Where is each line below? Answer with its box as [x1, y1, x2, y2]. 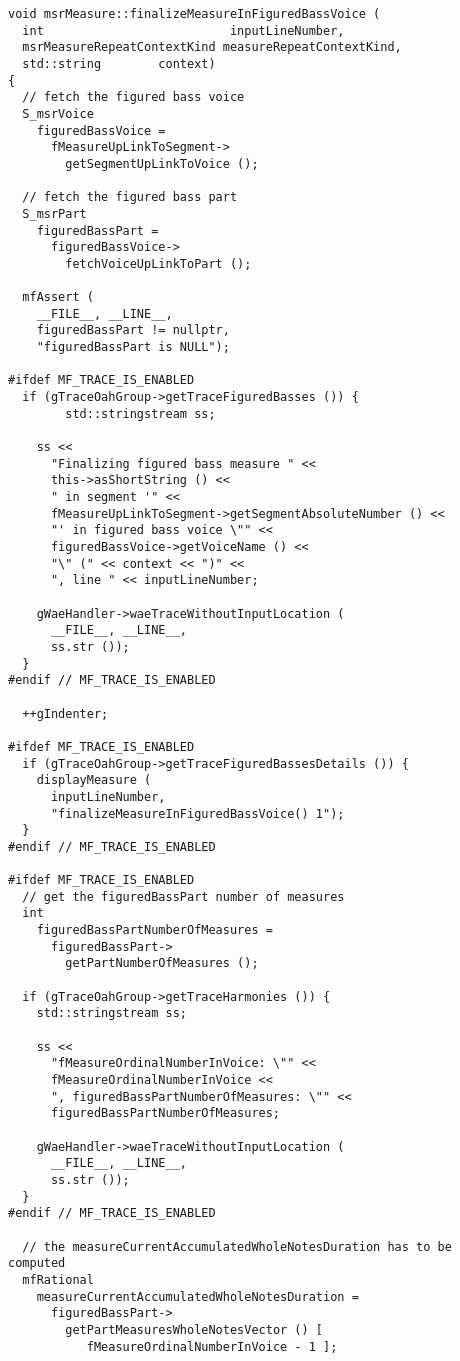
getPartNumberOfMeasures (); [65, 956, 259, 971]
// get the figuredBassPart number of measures [22, 889, 345, 904]
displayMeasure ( [36, 773, 152, 788]
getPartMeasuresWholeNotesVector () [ [65, 1322, 323, 1337]
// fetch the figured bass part [22, 190, 238, 205]
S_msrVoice [22, 106, 94, 121]
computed [8, 1256, 66, 1271]
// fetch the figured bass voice [22, 90, 245, 105]
